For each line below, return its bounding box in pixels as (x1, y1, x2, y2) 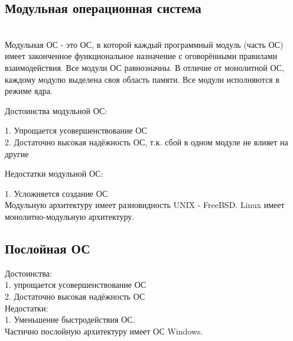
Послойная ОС (5, 239, 90, 257)
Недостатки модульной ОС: (5, 167, 103, 180)
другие (5, 147, 29, 160)
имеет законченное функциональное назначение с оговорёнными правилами (5, 50, 278, 62)
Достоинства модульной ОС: (5, 104, 108, 116)
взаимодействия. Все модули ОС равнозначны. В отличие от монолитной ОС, (5, 61, 285, 73)
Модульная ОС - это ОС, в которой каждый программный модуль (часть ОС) (5, 38, 284, 50)
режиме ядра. (5, 85, 53, 97)
